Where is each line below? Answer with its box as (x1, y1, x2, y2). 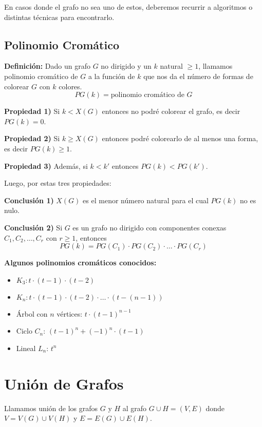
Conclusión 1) (4, 195, 54, 205)
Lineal (16, 342, 36, 353)
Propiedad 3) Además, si (4, 160, 88, 171)
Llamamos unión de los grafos (4, 402, 98, 413)
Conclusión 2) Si (4, 222, 63, 232)
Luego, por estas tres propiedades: (4, 178, 111, 188)
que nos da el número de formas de (143, 70, 253, 81)
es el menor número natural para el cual (83, 195, 209, 205)
